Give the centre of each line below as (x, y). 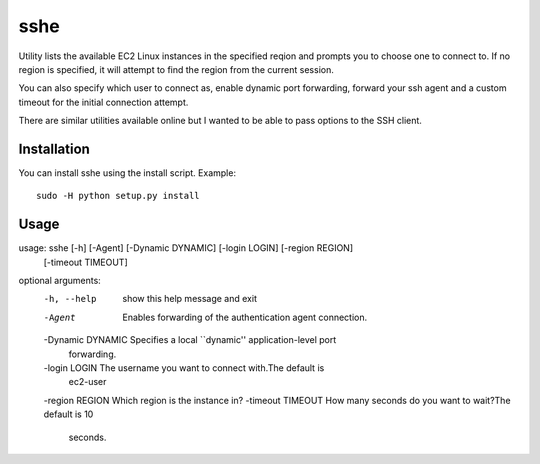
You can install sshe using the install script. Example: (127, 173)
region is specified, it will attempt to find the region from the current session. (176, 69)
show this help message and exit (189, 299)
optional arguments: (60, 281)
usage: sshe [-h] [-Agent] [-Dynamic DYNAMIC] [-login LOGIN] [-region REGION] (186, 248)
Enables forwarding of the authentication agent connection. (245, 317)
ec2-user (87, 382)
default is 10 (68, 414)
